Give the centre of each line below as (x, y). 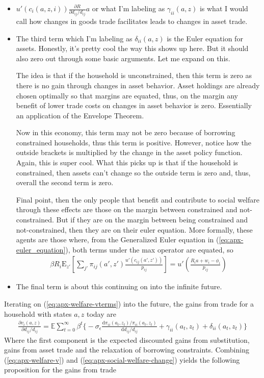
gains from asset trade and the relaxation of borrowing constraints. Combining (127, 350)
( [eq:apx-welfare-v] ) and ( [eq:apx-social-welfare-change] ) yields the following (122, 359)
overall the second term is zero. (65, 182)
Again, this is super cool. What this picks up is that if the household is (127, 162)
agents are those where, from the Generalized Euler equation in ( (117, 240)
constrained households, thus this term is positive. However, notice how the (134, 142)
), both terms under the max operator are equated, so (149, 249)
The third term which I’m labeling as (74, 38)
